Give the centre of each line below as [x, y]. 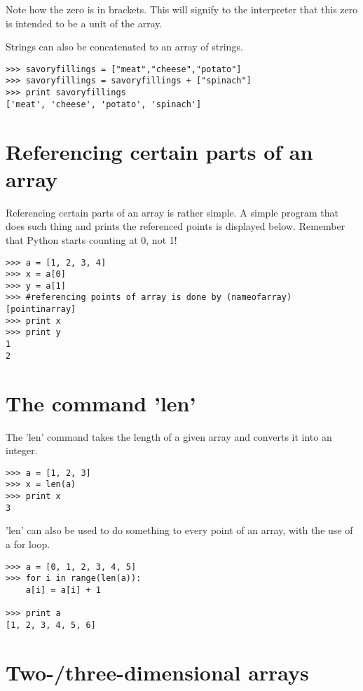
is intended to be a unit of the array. [84, 23]
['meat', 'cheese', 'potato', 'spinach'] [104, 104]
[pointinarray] [41, 309]
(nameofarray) [259, 297]
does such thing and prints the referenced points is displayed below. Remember [176, 226]
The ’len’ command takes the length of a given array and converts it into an [169, 436]
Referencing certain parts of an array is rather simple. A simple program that [172, 212]
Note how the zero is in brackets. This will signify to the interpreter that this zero [182, 9]
